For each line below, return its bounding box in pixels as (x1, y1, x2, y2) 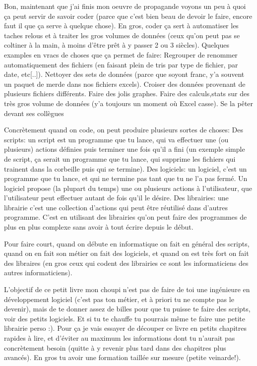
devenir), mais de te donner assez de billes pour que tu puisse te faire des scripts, (4, 304, 251, 314)
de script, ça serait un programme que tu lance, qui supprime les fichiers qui (4, 153, 236, 164)
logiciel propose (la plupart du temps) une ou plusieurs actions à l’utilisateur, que (4, 183, 252, 193)
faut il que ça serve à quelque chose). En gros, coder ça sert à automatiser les (4, 20, 239, 31)
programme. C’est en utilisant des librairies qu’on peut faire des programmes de (4, 212, 247, 222)
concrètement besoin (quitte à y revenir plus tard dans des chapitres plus (4, 342, 226, 353)
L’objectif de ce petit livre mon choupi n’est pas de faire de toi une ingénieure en (4, 284, 250, 295)
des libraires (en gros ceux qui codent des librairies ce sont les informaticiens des (4, 257, 249, 268)
